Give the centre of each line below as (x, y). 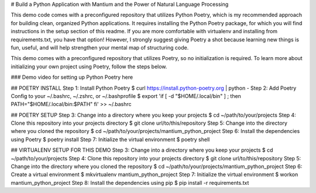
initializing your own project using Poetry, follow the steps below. (89, 66)
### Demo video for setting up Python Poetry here (72, 77)
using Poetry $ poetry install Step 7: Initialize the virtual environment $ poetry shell (110, 139)
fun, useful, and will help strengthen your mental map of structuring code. (100, 47)
